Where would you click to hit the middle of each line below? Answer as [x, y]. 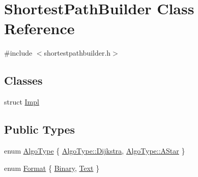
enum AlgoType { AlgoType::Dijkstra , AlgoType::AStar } [95, 150]
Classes [23, 80]
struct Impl [22, 102]
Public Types [40, 129]
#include [18, 53]
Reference [39, 28]
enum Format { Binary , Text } [52, 168]
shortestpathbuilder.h [77, 53]
